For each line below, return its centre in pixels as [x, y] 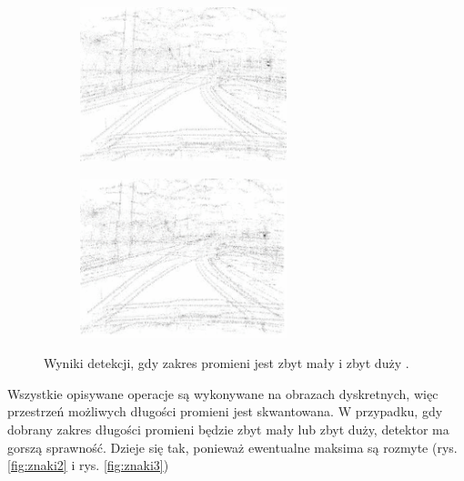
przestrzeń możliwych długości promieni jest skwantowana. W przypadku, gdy [225, 411]
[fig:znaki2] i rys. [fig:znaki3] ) [88, 465]
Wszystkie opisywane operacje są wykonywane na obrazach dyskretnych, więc [223, 393]
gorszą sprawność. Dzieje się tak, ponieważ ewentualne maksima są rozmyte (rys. [232, 447]
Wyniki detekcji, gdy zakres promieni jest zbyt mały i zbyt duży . [227, 363]
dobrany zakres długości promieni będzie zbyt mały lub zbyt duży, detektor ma [228, 430]
